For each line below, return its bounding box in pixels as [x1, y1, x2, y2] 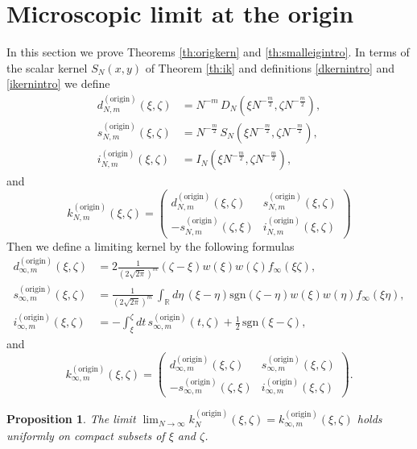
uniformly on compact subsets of [6, 426, 165, 443]
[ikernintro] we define [6, 75, 110, 92]
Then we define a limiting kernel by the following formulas [6, 237, 295, 254]
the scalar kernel [6, 59, 88, 76]
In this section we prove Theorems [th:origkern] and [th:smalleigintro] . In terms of [6, 44, 410, 60]
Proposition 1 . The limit [6, 410, 136, 427]
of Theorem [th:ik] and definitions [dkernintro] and [145, 59, 395, 76]
